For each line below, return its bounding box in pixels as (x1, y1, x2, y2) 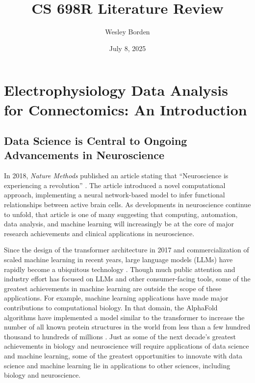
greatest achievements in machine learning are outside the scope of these (4, 283, 222, 293)
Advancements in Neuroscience (4, 147, 165, 163)
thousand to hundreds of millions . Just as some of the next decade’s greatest (4, 331, 236, 341)
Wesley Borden (105, 27, 150, 37)
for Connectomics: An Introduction (4, 99, 247, 119)
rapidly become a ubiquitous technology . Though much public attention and (4, 264, 235, 274)
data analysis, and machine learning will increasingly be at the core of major (4, 219, 234, 229)
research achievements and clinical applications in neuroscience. (4, 228, 195, 238)
